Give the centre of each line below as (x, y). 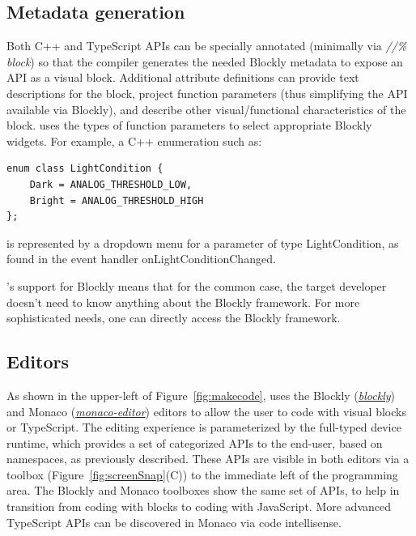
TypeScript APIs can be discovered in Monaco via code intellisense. (174, 522)
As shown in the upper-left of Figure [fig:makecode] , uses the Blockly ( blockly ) (201, 395)
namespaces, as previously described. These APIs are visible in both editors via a (208, 459)
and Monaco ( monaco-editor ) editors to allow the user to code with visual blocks (206, 411)
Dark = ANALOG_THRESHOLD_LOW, (111, 184)
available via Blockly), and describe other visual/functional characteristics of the (206, 109)
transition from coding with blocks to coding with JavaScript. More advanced (199, 506)
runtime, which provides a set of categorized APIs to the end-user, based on (195, 442)
